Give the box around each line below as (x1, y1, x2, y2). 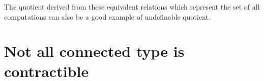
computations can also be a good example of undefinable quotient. (4, 11, 211, 22)
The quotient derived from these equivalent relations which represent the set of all (4, 2, 260, 12)
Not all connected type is (4, 41, 185, 61)
